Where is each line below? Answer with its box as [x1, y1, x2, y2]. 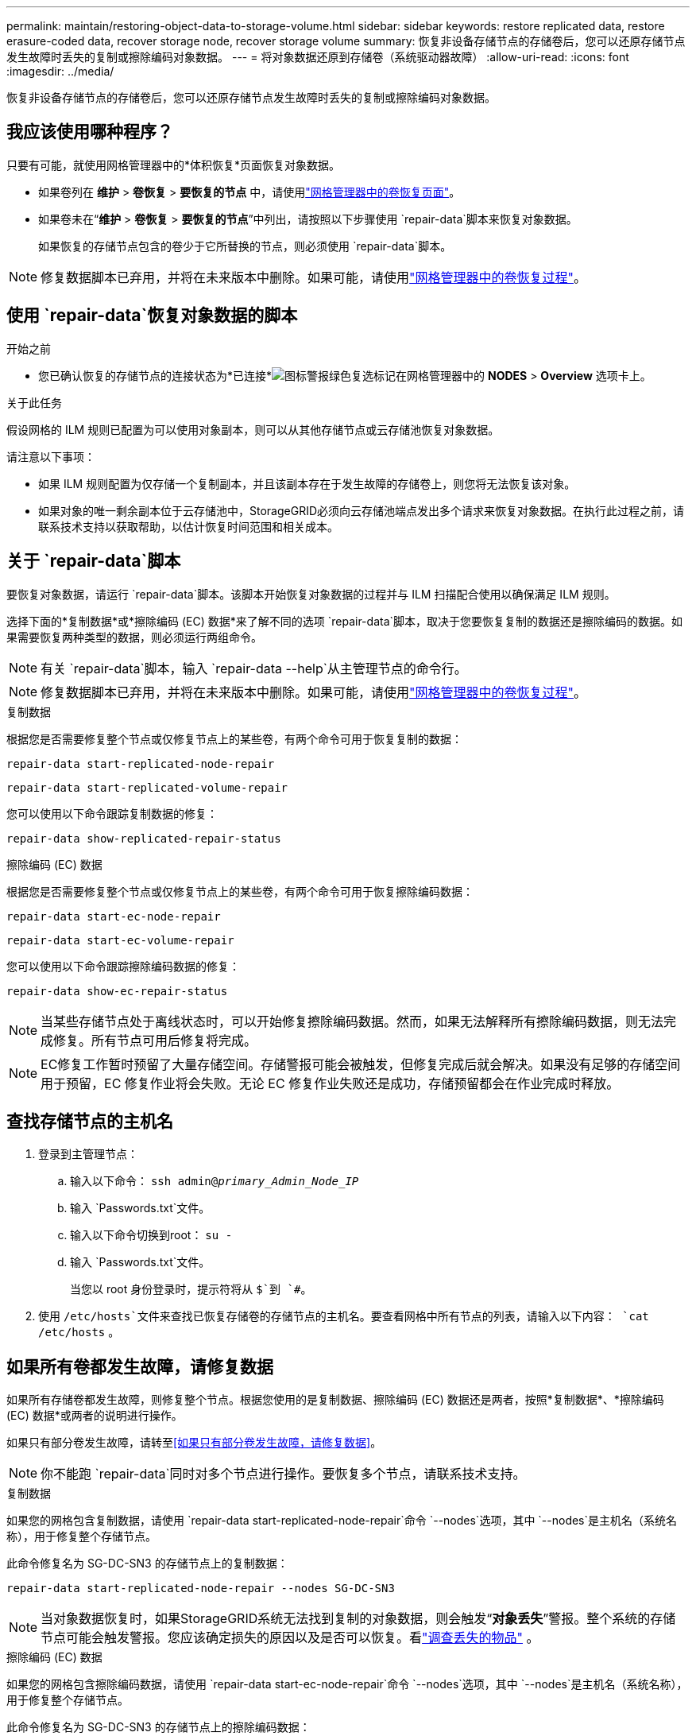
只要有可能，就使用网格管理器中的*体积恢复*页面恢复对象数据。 [6, 157, 341, 172]
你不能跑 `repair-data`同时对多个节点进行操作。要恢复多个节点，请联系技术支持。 [41, 1466, 526, 1482]
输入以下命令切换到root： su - [70, 1228, 233, 1242]
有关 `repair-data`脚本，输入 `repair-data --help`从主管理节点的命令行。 [41, 660, 467, 676]
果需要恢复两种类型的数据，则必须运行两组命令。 [6, 630, 262, 644]
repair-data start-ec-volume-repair [6, 933, 234, 947]
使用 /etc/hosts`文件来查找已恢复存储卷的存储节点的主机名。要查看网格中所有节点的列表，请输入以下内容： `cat [38, 1309, 649, 1323]
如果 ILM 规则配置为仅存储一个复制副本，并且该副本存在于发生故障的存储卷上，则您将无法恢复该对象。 [38, 476, 576, 490]
